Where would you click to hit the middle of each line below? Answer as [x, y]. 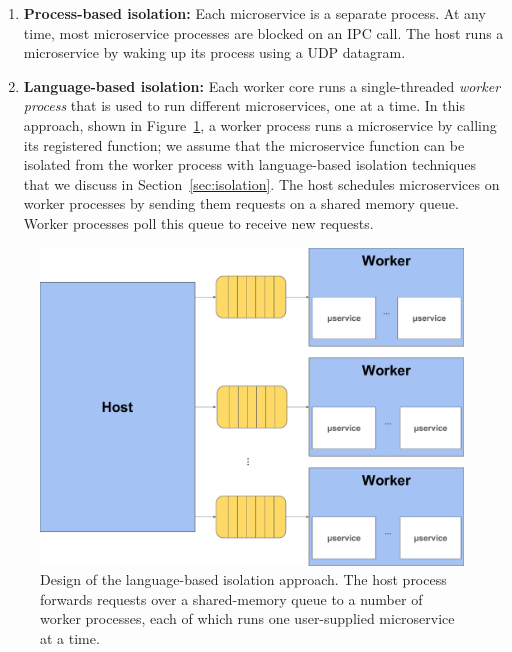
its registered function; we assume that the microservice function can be [244, 144]
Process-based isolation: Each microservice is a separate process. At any [254, 13]
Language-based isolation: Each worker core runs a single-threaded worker [262, 85]
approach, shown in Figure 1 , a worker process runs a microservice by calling [260, 124]
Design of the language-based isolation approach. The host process [243, 579]
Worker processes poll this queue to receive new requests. [198, 222]
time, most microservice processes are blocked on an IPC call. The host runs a [263, 32]
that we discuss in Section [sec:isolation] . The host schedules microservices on [261, 183]
